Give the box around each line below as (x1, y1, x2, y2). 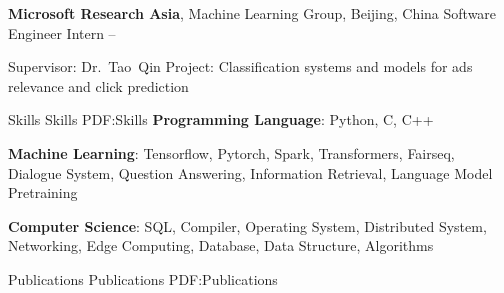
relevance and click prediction (8, 75, 189, 96)
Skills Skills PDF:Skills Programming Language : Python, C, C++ (8, 109, 434, 130)
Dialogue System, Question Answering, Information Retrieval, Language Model (8, 162, 493, 183)
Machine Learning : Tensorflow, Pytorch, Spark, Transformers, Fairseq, (8, 142, 455, 163)
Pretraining (8, 182, 78, 203)
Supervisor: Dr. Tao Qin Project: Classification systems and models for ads (8, 56, 473, 77)
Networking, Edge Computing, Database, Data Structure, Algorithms (8, 235, 434, 256)
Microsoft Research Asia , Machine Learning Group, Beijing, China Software (8, 3, 497, 23)
